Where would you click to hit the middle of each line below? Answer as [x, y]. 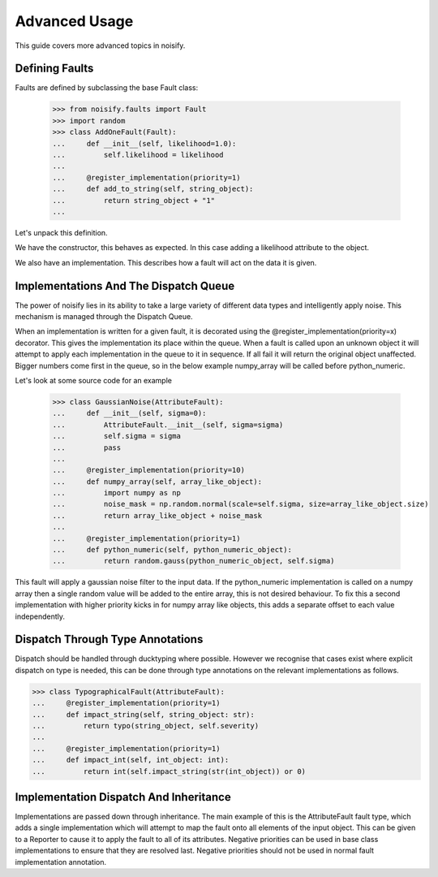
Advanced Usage [74, 21]
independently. [40, 616]
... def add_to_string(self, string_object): [153, 189]
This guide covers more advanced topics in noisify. [100, 45]
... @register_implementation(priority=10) [148, 470]
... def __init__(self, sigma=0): [129, 413]
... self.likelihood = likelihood [138, 155]
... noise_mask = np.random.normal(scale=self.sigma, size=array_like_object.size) [240, 504]
